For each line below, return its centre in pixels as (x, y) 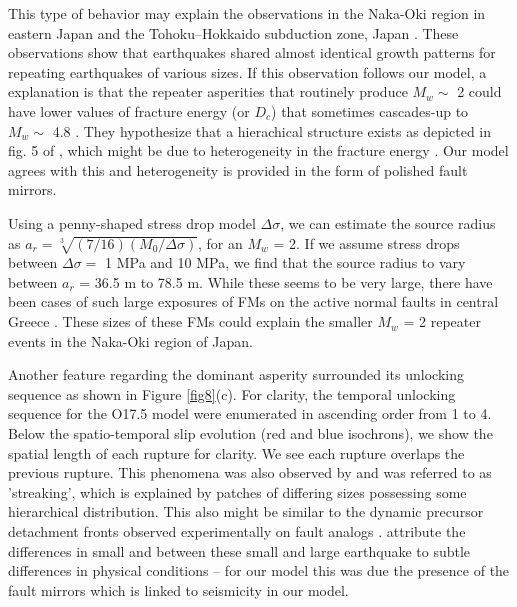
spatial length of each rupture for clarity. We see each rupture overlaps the (236, 452)
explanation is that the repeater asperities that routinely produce (208, 91)
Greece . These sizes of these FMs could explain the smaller (190, 321)
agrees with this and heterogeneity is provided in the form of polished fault (238, 169)
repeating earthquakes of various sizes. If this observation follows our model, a (247, 71)
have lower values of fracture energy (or (129, 110)
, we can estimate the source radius (388, 222)
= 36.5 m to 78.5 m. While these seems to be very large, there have (286, 281)
